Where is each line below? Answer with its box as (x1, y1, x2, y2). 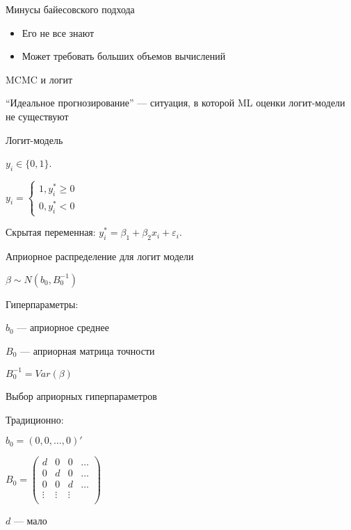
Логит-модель (6, 132, 63, 147)
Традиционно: (6, 412, 64, 426)
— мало (13, 513, 47, 528)
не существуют (6, 109, 69, 123)
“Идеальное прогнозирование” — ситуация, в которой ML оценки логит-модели (6, 95, 345, 110)
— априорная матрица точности (19, 343, 155, 358)
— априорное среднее (17, 320, 109, 335)
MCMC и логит (6, 72, 73, 86)
